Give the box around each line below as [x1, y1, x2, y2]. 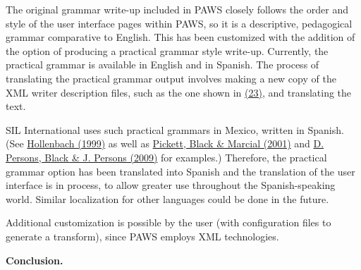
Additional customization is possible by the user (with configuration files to [6, 215, 331, 230]
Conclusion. [6, 252, 63, 267]
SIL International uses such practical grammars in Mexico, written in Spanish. [6, 122, 344, 137]
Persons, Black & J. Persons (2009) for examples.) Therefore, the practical [6, 149, 327, 164]
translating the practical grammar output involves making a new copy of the [6, 70, 336, 85]
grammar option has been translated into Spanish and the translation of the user [6, 164, 355, 178]
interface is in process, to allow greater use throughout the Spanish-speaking [6, 178, 336, 192]
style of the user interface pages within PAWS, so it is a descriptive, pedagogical [6, 16, 353, 30]
